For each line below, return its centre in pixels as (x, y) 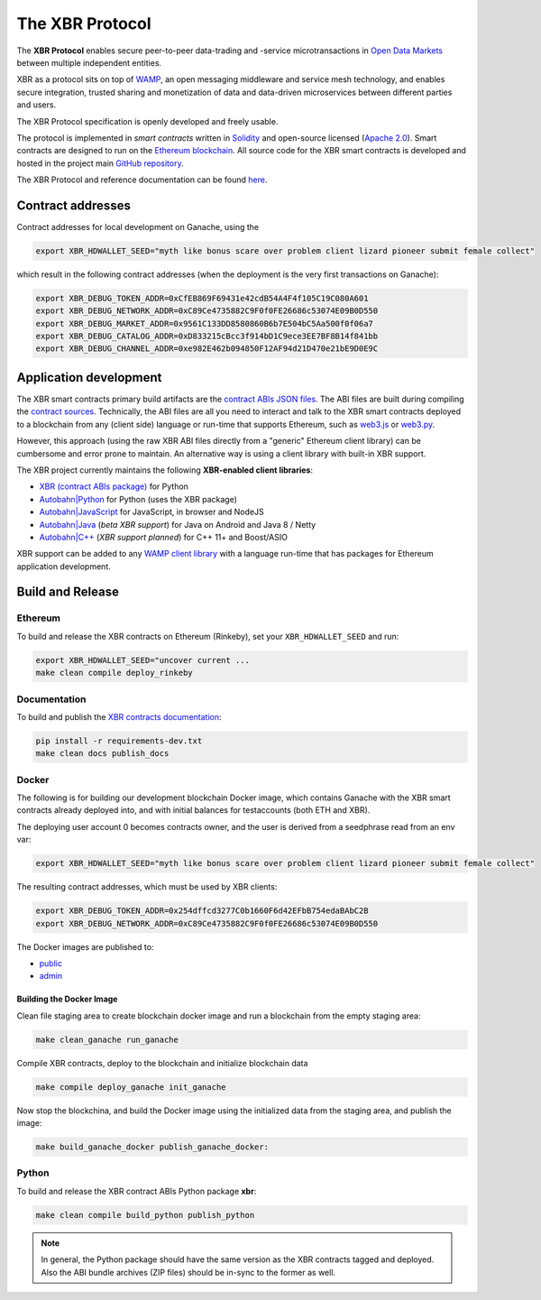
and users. (37, 105)
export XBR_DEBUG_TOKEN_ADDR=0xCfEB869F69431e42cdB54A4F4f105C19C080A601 (202, 298)
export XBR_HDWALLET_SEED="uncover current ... (142, 660)
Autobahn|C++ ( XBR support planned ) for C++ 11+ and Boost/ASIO (164, 537)
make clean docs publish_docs (102, 754)
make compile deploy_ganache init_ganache (131, 1087)
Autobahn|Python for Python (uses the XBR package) (138, 499)
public (51, 963)
